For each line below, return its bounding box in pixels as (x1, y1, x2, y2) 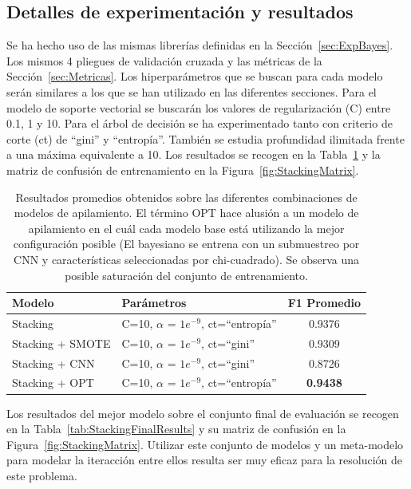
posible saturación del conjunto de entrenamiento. (65, 266, 308, 283)
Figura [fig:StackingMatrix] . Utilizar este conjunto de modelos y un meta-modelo (6, 436, 404, 452)
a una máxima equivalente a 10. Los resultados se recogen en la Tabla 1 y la (6, 146, 381, 163)
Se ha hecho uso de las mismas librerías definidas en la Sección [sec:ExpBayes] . (6, 37, 393, 53)
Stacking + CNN (12, 354, 95, 371)
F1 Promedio (287, 294, 362, 311)
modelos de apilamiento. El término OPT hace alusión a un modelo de (14, 204, 359, 221)
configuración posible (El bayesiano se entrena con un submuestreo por (13, 235, 360, 252)
